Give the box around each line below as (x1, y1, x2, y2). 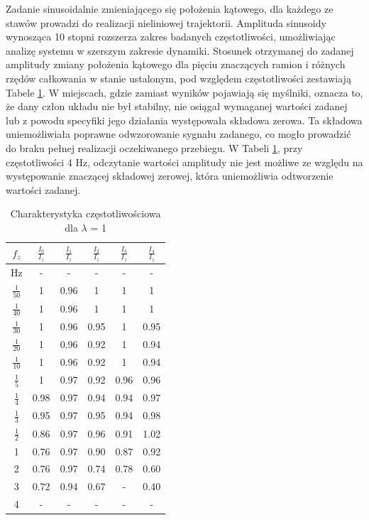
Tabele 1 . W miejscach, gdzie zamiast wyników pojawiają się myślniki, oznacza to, (6, 85, 363, 99)
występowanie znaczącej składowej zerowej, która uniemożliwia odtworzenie (6, 168, 334, 183)
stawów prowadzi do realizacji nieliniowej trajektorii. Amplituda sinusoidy (6, 15, 326, 30)
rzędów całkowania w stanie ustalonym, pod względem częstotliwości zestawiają (6, 70, 351, 85)
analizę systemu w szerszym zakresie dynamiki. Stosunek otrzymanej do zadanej (6, 43, 354, 58)
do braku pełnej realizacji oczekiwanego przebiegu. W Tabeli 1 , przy (6, 140, 303, 155)
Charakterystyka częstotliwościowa (10, 206, 161, 221)
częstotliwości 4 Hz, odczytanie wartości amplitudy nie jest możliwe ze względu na (6, 154, 363, 169)
